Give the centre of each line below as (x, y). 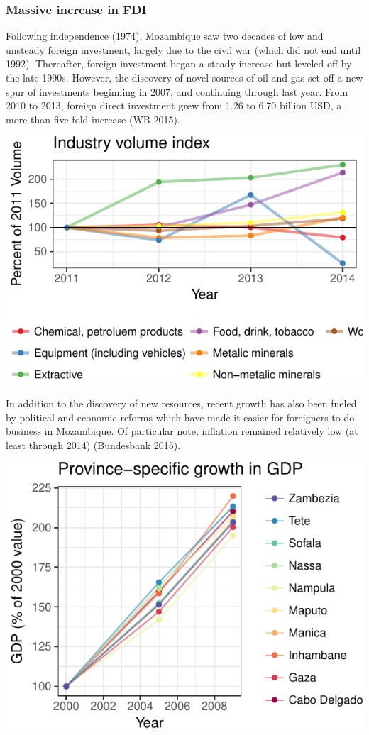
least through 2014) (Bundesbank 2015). (93, 444)
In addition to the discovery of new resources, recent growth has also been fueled (181, 403)
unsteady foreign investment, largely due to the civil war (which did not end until (183, 49)
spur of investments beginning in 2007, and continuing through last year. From (177, 91)
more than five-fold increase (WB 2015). (93, 119)
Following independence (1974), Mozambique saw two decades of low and (165, 36)
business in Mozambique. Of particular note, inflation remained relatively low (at (182, 431)
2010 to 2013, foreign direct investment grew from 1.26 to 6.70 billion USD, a (174, 105)
